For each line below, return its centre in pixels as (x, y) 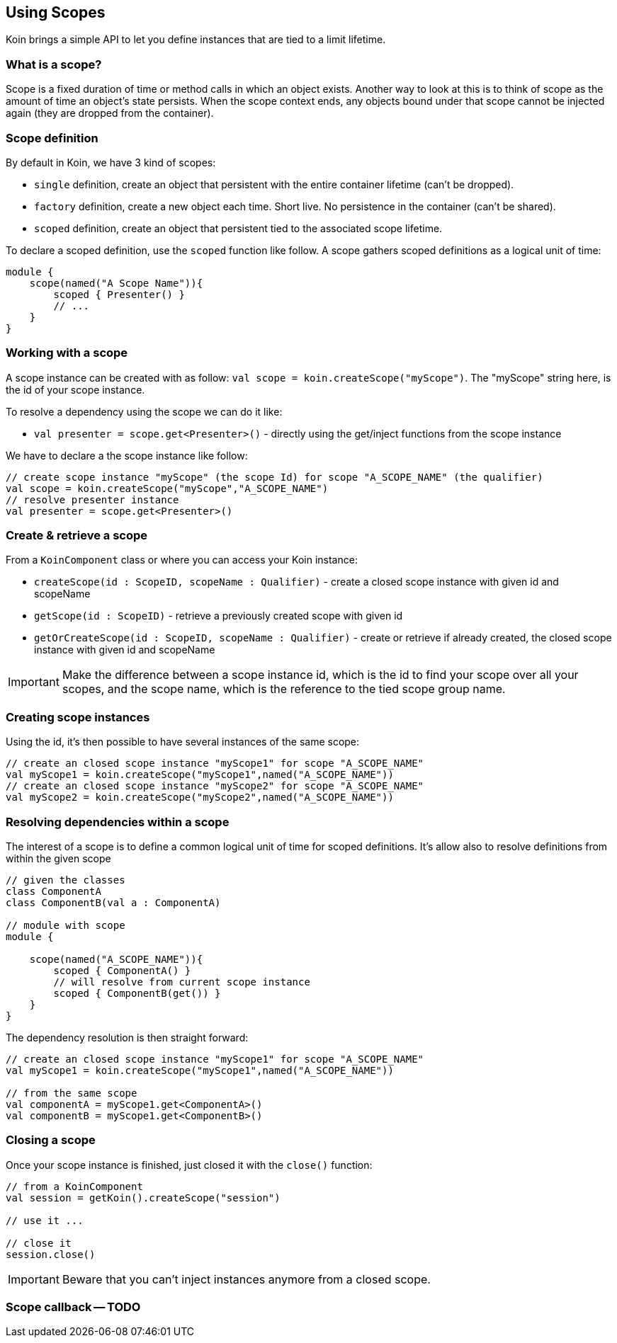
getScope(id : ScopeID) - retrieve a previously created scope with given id (219, 616)
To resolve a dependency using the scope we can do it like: (144, 411)
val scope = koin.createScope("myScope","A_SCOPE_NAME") (167, 488)
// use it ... (45, 1220)
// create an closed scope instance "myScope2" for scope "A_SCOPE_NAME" (215, 786)
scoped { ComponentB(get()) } (137, 993)
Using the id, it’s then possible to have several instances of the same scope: (183, 742)
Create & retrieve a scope (77, 536)
